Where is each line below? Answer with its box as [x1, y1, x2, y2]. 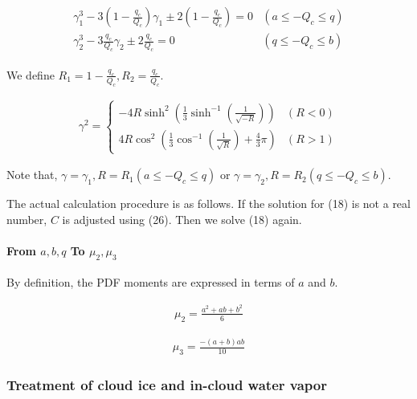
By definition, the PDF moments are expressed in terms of [6, 274, 295, 291]
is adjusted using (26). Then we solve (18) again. [62, 210, 302, 227]
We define [6, 66, 55, 83]
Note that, [6, 166, 58, 183]
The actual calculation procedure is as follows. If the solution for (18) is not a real [6, 195, 411, 212]
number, [6, 210, 47, 227]
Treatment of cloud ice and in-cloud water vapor [6, 374, 327, 394]
